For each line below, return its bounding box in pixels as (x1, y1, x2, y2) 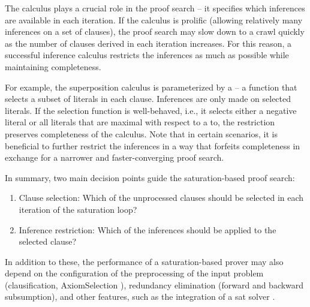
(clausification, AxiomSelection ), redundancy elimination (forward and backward (5, 278, 304, 291)
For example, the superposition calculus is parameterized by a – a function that (5, 80, 297, 93)
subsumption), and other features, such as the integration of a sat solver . (5, 290, 275, 303)
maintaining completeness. (5, 60, 101, 73)
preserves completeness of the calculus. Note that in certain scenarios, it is (5, 127, 278, 140)
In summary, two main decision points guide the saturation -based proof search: (5, 171, 295, 183)
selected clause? (19, 235, 77, 248)
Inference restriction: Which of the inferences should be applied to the (19, 223, 276, 236)
